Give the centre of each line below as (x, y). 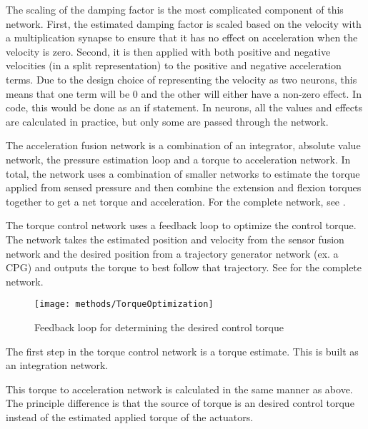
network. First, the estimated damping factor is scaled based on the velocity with (184, 23)
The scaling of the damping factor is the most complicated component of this (175, 9)
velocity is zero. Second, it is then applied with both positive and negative (168, 51)
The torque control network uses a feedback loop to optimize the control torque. (181, 225)
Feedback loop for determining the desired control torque (159, 327)
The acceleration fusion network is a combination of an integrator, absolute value (183, 145)
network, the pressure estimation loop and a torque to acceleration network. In (178, 159)
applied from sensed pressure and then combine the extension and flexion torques (184, 187)
